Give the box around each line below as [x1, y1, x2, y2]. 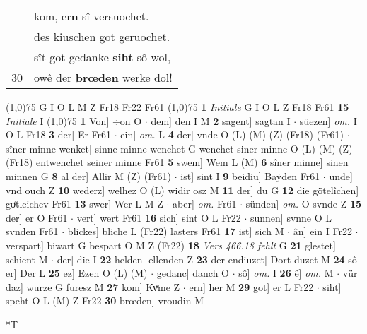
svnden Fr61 [6, 224, 59, 239]
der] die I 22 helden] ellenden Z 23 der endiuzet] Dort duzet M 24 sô [57, 251, 357, 266]
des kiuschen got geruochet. [34, 28, 170, 44]
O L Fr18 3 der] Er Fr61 [6, 127, 112, 142]
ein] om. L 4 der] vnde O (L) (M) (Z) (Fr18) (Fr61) [120, 127, 344, 142]
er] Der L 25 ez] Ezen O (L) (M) [6, 266, 148, 280]
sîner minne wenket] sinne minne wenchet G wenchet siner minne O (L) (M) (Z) [6, 141, 353, 155]
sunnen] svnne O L [250, 210, 332, 225]
